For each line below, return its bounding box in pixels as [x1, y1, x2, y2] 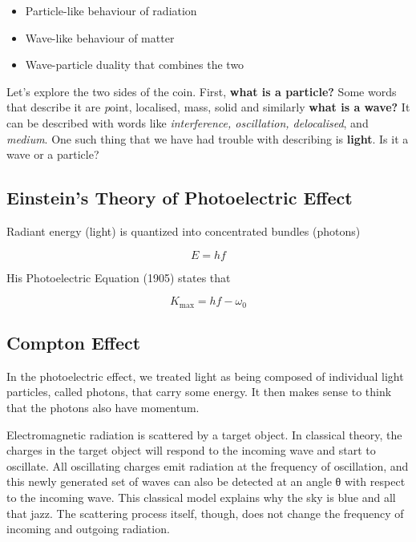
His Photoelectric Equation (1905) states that [6, 269, 231, 285]
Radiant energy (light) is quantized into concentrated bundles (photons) [6, 222, 361, 239]
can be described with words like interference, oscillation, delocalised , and [6, 114, 369, 131]
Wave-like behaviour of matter [25, 29, 175, 46]
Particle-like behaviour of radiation [25, 2, 197, 18]
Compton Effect [6, 330, 141, 354]
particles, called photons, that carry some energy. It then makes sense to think [6, 383, 392, 400]
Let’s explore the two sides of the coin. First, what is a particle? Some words [6, 83, 397, 99]
